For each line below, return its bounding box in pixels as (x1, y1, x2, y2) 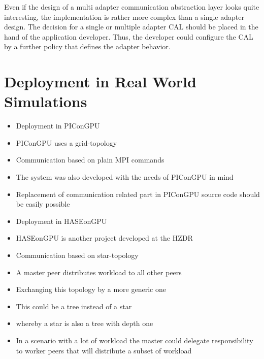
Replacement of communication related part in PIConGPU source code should (16, 188, 260, 199)
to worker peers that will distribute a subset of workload (16, 345, 192, 355)
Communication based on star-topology (16, 250, 139, 260)
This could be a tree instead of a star (16, 301, 132, 311)
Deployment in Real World (4, 71, 196, 92)
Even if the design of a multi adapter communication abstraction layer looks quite (4, 2, 259, 12)
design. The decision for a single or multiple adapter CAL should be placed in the (4, 21, 258, 32)
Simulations (4, 91, 87, 112)
